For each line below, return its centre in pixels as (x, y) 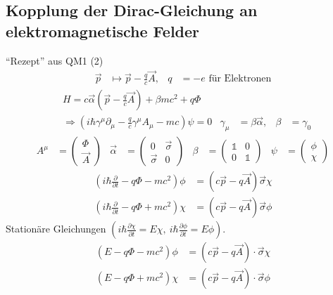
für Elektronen (240, 79)
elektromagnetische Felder (103, 31)
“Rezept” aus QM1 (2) (55, 60)
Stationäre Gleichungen (56, 229)
